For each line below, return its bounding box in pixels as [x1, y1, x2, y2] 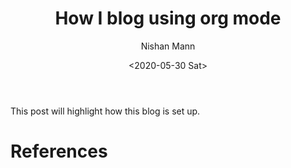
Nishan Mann [140, 40, 196, 52]
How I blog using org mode [54, 7, 282, 30]
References [10, 140, 108, 163]
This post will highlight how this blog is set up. [10, 105, 201, 117]
